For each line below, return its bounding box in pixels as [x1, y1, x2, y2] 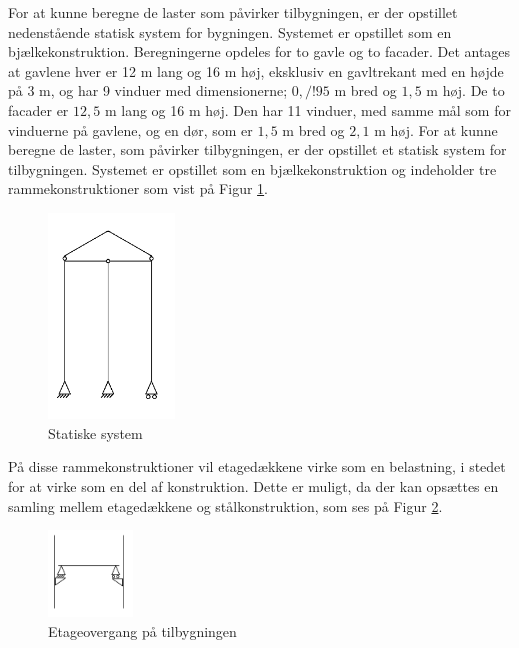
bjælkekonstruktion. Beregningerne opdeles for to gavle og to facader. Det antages [8, 41, 511, 62]
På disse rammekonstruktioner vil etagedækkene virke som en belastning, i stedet [8, 456, 506, 477]
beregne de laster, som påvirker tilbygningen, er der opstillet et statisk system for [8, 139, 507, 160]
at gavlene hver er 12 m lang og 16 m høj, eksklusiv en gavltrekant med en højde [8, 60, 504, 81]
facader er [8, 99, 69, 120]
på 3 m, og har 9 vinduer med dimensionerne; [8, 80, 288, 101]
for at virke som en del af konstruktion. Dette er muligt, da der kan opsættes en [8, 476, 499, 497]
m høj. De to [426, 80, 505, 101]
